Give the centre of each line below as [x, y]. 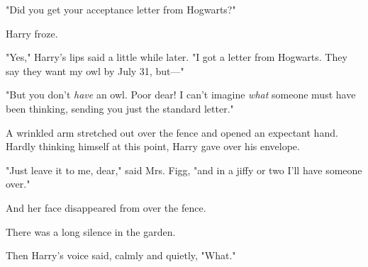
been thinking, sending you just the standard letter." [120, 108]
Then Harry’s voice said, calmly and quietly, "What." [121, 255]
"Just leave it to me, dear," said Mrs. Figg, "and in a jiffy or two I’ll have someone [184, 170]
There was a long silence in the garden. [91, 231]
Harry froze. [32, 33]
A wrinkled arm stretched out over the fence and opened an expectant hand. [172, 132]
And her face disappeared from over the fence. [106, 207]
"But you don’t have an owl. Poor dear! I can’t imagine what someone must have [181, 95]
